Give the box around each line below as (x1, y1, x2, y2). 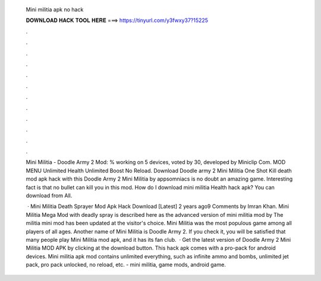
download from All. (26, 192, 73, 199)
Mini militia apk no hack (26, 6, 84, 13)
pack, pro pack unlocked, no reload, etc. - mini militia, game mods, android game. (26, 261, 226, 269)
